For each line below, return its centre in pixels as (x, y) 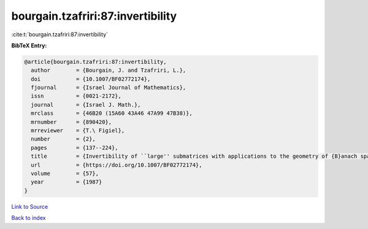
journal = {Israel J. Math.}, (86, 105)
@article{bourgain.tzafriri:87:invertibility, (95, 62)
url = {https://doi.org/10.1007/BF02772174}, (117, 165)
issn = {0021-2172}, (76, 96)
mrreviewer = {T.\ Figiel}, (78, 131)
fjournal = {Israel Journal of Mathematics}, (109, 88)
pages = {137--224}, (75, 148)
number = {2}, (63, 139)
